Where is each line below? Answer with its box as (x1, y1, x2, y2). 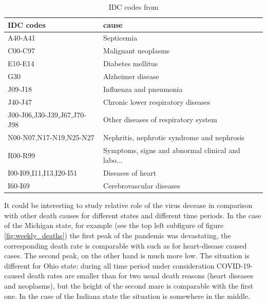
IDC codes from (108, 2, 159, 12)
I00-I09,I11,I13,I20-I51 (8, 167, 78, 178)
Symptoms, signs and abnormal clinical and (103, 144, 240, 155)
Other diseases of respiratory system (103, 114, 217, 125)
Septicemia (103, 32, 138, 43)
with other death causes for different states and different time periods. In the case (4, 210, 261, 220)
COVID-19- (216, 260, 253, 271)
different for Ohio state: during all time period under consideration (4, 260, 215, 271)
